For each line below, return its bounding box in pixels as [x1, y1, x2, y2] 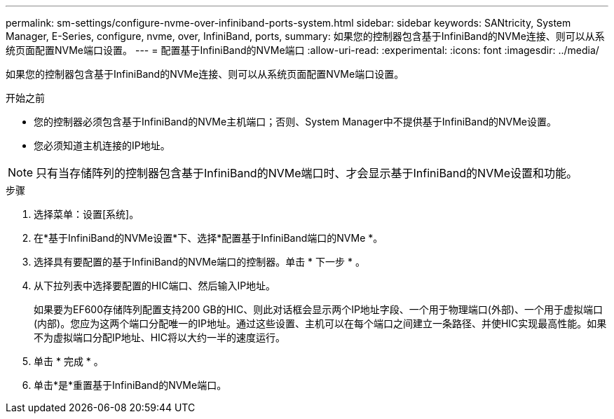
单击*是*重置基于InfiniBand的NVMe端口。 [34, 379, 227, 391]
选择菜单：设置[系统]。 [34, 208, 139, 220]
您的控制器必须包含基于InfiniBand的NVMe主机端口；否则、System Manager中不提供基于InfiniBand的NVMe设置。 [34, 116, 557, 128]
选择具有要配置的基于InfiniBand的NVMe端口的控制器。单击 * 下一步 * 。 [34, 256, 365, 268]
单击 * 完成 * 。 [34, 355, 104, 367]
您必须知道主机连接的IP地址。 [34, 139, 170, 151]
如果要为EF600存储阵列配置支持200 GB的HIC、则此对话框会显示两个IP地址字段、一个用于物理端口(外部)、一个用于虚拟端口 [34, 303, 603, 315]
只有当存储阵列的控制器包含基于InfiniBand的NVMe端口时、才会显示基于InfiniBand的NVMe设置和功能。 [36, 166, 578, 180]
